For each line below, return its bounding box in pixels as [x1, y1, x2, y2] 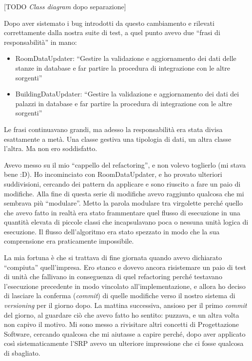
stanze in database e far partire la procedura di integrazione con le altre [15, 62, 231, 73]
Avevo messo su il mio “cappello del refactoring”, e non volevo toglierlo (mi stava [4, 159, 246, 170]
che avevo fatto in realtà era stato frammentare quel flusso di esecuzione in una [4, 207, 240, 217]
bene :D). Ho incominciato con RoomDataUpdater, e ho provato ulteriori [4, 169, 222, 179]
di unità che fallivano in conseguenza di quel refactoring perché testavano [4, 271, 222, 282]
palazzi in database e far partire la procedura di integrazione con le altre [15, 98, 232, 108]
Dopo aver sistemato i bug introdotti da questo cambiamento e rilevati [4, 18, 214, 28]
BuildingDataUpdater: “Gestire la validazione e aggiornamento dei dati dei [15, 89, 239, 99]
